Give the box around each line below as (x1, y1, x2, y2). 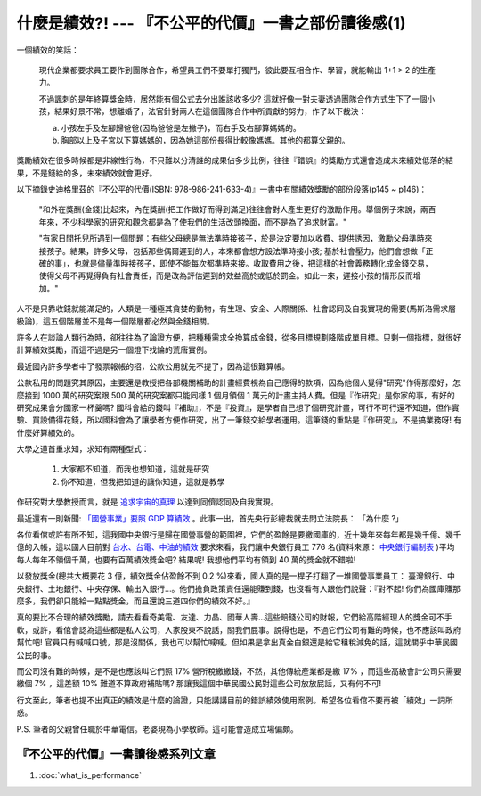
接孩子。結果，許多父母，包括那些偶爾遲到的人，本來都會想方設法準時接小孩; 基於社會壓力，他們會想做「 (38, 245, 427, 256)
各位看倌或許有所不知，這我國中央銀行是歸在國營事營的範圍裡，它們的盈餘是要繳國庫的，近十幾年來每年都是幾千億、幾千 (16, 529, 461, 540)
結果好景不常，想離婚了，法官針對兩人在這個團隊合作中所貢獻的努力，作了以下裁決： (53, 106, 367, 117)
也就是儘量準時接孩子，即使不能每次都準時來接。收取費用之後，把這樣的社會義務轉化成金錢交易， (73, 258, 433, 269)
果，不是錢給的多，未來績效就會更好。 (16, 168, 158, 178)
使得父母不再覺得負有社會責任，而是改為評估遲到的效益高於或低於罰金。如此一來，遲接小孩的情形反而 (38, 270, 413, 281)
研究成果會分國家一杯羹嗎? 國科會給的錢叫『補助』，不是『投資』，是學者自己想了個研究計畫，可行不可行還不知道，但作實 (16, 402, 461, 413)
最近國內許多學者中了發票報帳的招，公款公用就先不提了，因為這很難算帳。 (16, 361, 289, 372)
